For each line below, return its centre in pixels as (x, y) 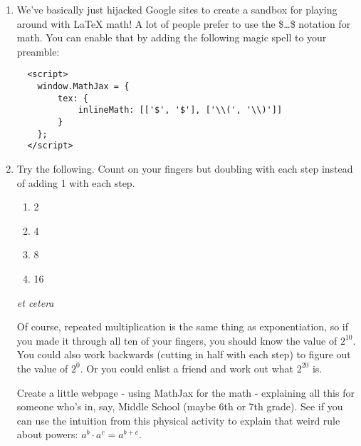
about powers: (47, 434)
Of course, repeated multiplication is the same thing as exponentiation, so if (182, 326)
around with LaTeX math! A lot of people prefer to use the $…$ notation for (184, 23)
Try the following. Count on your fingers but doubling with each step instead (185, 168)
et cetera (35, 302)
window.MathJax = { (83, 87)
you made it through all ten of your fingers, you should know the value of (177, 340)
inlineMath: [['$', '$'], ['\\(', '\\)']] (180, 110)
